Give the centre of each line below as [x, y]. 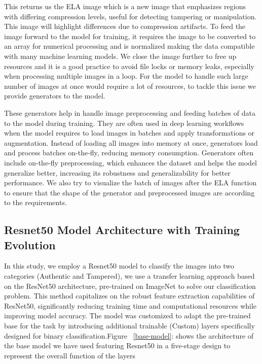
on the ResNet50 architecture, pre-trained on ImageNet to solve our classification [130, 286]
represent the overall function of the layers [70, 355]
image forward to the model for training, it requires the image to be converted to [130, 36]
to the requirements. [35, 202]
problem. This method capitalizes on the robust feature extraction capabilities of [129, 296]
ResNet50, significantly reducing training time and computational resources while [130, 305]
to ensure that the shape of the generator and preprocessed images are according [129, 192]
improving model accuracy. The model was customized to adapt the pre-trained [127, 316]
